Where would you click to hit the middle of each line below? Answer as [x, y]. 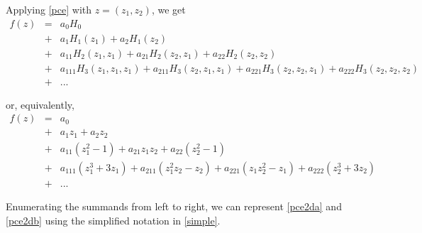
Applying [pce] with [49, 9]
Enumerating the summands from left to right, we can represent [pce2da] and [174, 206]
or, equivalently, [40, 104]
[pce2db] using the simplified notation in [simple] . [113, 220]
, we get [168, 9]
